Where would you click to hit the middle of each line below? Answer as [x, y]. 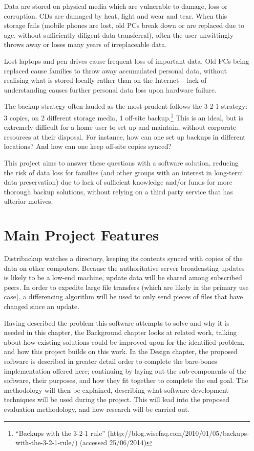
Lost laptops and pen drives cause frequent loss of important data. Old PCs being [127, 60]
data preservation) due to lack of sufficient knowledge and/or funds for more [118, 182]
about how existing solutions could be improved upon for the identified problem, [124, 342]
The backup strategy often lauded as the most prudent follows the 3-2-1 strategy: [126, 106]
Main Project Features [82, 235]
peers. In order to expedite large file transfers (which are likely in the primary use [126, 287]
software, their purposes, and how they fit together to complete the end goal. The [126, 380]
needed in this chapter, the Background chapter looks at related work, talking [120, 332]
